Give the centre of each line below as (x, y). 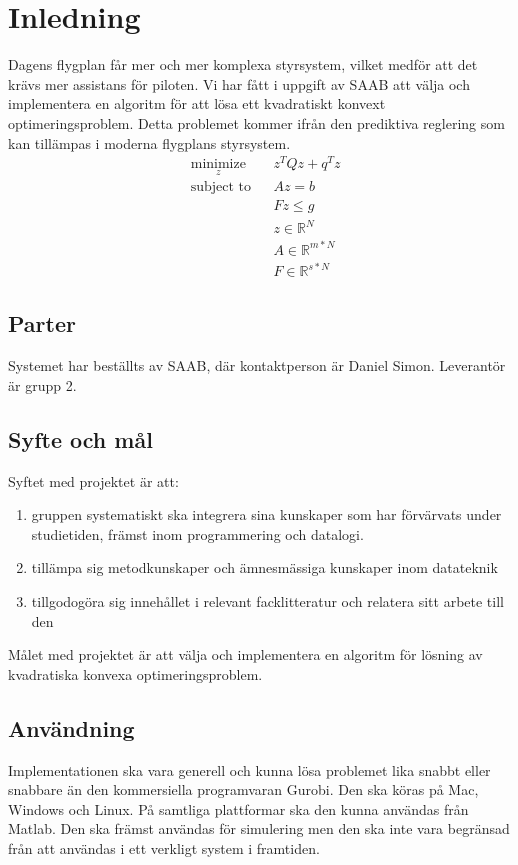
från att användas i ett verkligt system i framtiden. (164, 848)
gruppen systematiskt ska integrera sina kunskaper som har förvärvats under (266, 514)
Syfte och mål (80, 438)
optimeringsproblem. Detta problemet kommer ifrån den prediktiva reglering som (256, 122)
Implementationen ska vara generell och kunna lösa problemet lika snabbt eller (249, 769)
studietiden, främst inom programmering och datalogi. (197, 533)
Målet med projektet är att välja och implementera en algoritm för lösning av (245, 654)
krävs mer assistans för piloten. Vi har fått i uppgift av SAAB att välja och (239, 83)
